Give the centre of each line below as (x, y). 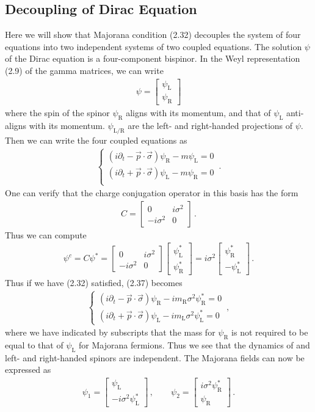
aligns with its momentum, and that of (198, 113)
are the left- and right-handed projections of (210, 126)
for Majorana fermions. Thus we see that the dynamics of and (194, 344)
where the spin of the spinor (57, 113)
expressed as (28, 370)
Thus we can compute (46, 234)
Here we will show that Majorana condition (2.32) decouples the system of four (153, 35)
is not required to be (270, 332)
